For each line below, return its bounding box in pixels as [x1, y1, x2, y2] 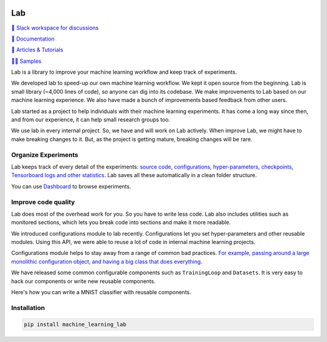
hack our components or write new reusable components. [11, 277, 156, 285]
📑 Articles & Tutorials [11, 46, 64, 54]
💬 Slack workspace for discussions [11, 24, 99, 31]
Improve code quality [11, 198, 75, 206]
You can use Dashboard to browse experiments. [11, 182, 131, 190]
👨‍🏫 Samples [11, 57, 42, 65]
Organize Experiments [11, 150, 79, 159]
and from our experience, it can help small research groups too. [11, 116, 171, 123]
